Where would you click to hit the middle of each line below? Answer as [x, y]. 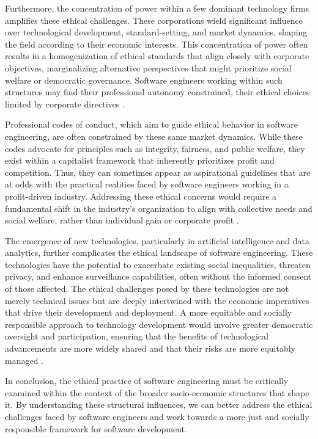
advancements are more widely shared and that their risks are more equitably [150, 348]
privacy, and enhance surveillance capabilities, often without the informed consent [158, 276]
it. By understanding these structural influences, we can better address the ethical [159, 405]
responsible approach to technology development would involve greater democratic [159, 324]
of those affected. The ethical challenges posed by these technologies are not [147, 288]
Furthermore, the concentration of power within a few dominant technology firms [157, 8]
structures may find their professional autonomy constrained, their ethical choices [157, 92]
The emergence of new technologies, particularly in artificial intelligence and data [157, 240]
